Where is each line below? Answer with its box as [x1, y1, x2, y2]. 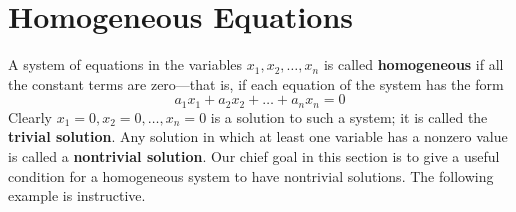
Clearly [8, 106, 52, 127]
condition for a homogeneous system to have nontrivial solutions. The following [8, 165, 494, 186]
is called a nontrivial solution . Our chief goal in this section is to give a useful [8, 145, 500, 166]
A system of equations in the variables [8, 54, 243, 75]
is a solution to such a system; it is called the [210, 106, 488, 127]
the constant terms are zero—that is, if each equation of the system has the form [8, 73, 504, 94]
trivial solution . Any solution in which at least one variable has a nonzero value [8, 126, 508, 147]
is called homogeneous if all [323, 54, 504, 75]
